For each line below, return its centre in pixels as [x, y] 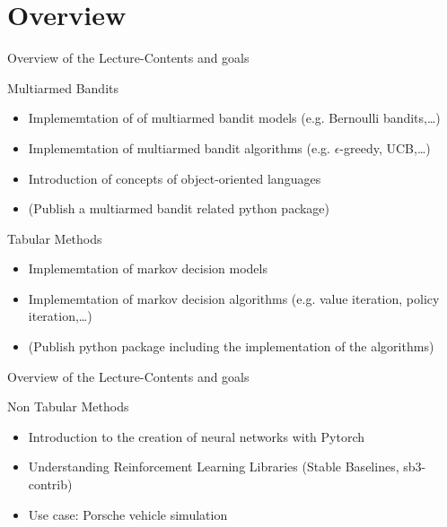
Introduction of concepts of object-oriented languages [175, 178]
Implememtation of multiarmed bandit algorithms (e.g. [179, 147]
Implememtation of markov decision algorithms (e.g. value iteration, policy [234, 298]
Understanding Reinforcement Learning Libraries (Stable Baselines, [214, 467]
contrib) [50, 484]
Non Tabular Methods [68, 406]
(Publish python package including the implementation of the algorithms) [231, 346]
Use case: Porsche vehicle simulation [128, 514]
